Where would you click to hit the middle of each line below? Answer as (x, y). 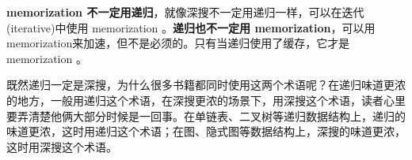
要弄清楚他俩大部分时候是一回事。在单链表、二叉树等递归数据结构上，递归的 (206, 115)
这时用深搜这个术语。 (62, 146)
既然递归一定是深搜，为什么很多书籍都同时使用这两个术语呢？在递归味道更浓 (206, 85)
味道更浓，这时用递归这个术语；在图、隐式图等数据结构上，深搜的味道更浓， (206, 131)
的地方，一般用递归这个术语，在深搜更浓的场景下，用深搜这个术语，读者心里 (206, 100)
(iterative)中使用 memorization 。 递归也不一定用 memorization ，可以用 (191, 27)
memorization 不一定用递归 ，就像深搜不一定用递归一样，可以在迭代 (185, 12)
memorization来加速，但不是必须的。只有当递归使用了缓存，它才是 (178, 43)
